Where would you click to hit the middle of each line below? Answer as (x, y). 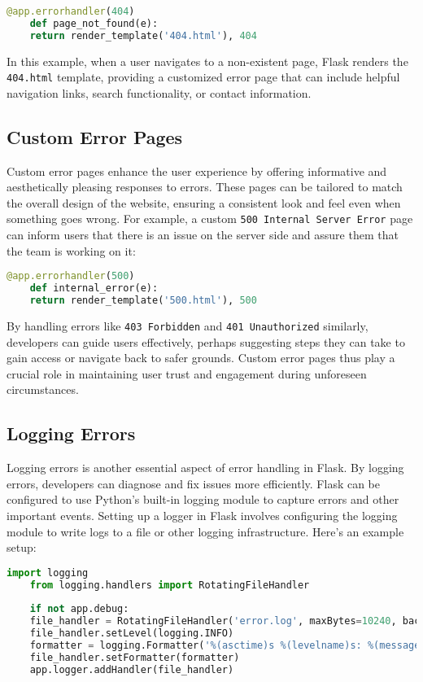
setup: (22, 547)
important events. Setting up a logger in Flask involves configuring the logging (202, 515)
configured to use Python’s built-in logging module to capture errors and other (203, 499)
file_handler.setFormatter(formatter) (135, 657)
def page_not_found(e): (94, 23)
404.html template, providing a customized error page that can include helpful (203, 77)
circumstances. (43, 389)
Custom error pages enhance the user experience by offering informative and (197, 170)
